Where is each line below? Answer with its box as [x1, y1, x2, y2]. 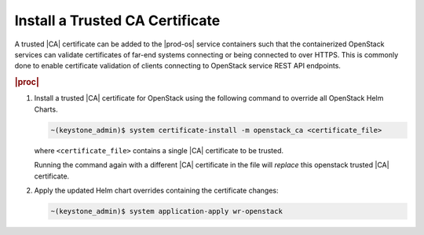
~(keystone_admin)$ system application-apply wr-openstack [50, 207, 283, 215]
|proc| [14, 77, 39, 88]
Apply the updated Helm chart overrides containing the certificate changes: [34, 185, 279, 195]
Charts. [34, 105, 58, 114]
